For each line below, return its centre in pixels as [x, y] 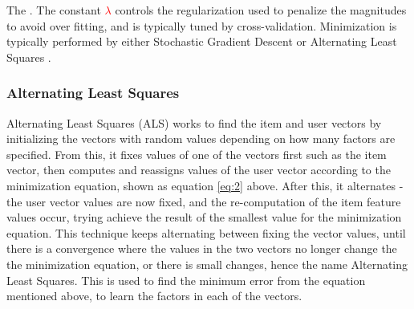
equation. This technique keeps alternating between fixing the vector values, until [206, 232]
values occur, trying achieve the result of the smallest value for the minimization [204, 217]
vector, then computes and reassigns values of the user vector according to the [199, 170]
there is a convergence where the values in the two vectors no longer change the [202, 248]
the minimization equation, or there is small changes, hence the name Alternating [207, 264]
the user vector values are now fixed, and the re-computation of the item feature [204, 201]
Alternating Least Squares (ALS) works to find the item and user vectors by [194, 122]
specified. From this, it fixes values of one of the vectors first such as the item [197, 154]
